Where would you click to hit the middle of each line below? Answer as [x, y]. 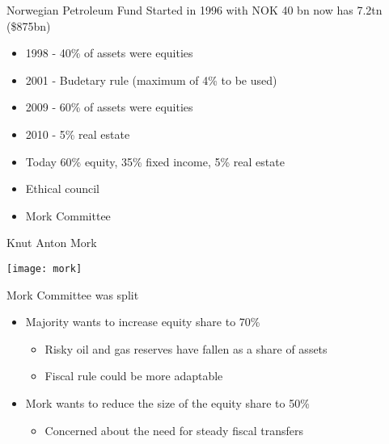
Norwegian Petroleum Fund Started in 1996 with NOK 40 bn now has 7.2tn [194, 10]
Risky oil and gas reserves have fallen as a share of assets [186, 348]
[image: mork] [44, 268]
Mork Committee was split [73, 294]
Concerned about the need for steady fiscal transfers [174, 430]
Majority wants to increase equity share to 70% [143, 322]
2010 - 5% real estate [78, 134]
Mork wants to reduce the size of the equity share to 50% [167, 402]
